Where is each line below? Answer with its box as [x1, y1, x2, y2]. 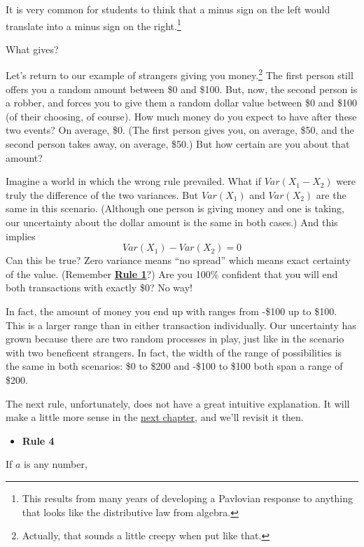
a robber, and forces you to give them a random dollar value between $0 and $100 [6, 95, 357, 110]
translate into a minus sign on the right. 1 [6, 16, 181, 33]
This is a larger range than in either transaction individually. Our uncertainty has [6, 317, 356, 332]
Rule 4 [22, 433, 55, 448]
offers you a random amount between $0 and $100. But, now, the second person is [6, 81, 358, 96]
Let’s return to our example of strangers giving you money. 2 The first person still [6, 66, 353, 83]
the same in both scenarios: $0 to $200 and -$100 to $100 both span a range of [6, 359, 343, 373]
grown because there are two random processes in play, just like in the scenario [6, 331, 344, 346]
